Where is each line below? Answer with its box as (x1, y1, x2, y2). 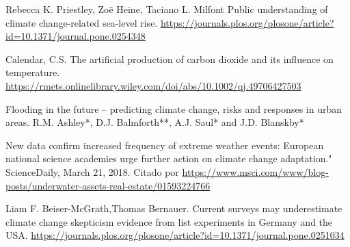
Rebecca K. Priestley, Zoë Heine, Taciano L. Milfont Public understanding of (5, 2, 328, 16)
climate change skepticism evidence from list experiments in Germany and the (5, 214, 333, 229)
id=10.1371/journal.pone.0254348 (5, 29, 146, 43)
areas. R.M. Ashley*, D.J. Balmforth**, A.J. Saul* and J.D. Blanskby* (5, 115, 304, 129)
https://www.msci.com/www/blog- (182, 164, 329, 179)
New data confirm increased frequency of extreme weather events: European (5, 138, 324, 152)
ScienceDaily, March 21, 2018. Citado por (5, 164, 179, 179)
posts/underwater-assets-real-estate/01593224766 (5, 178, 211, 192)
